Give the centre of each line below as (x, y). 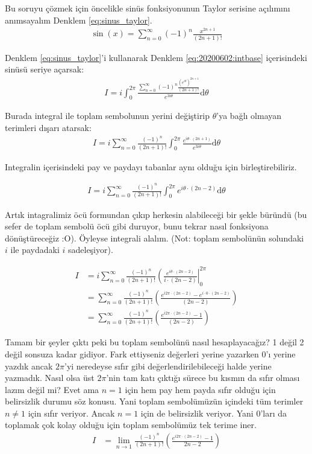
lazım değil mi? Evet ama (52, 389)
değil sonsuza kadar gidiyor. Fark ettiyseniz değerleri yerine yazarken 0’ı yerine (150, 353)
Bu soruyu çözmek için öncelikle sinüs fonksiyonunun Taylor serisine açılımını (148, 8)
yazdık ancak (29, 366)
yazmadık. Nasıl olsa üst (50, 378)
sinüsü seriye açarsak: (45, 69)
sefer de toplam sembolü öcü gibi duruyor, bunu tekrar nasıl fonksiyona (137, 226)
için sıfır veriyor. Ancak (71, 413)
